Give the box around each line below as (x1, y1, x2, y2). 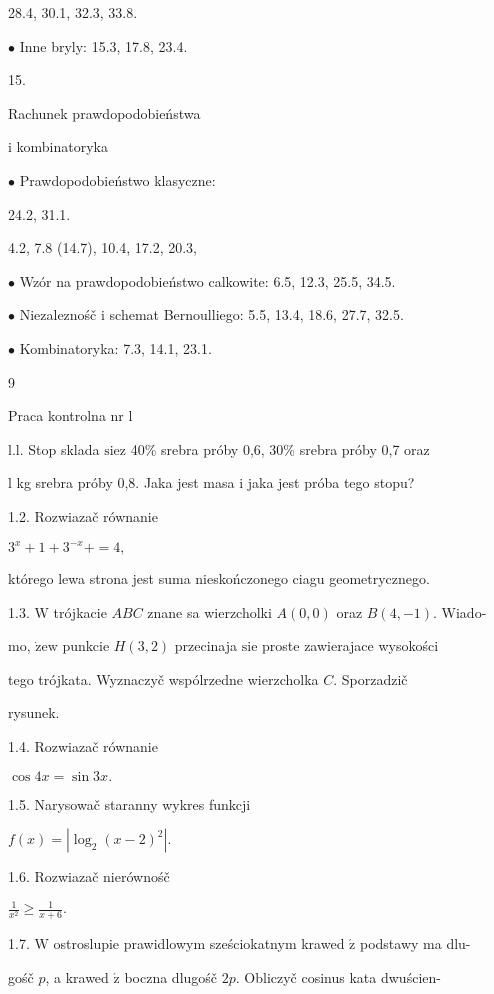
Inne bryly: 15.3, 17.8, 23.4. (19, 35, 188, 56)
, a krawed (45, 966, 109, 987)
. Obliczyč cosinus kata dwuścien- (235, 966, 441, 987)
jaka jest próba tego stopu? (247, 472, 415, 493)
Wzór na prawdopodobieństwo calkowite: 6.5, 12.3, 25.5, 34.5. (19, 270, 396, 291)
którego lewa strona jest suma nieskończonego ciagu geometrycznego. (8, 568, 430, 588)
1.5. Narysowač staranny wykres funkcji (8, 793, 251, 814)
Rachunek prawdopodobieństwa (8, 102, 201, 123)
